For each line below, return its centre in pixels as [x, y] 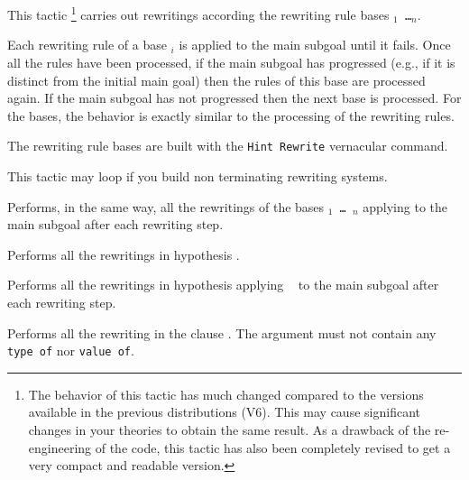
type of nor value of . [71, 351]
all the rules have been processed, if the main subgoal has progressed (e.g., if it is [231, 62]
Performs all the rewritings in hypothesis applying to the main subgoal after [223, 285]
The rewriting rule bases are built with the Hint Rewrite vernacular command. [228, 146]
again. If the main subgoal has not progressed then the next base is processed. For [234, 98]
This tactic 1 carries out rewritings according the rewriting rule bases [198, 13]
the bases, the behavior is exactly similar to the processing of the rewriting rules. [231, 115]
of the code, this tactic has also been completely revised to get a [273, 447]
